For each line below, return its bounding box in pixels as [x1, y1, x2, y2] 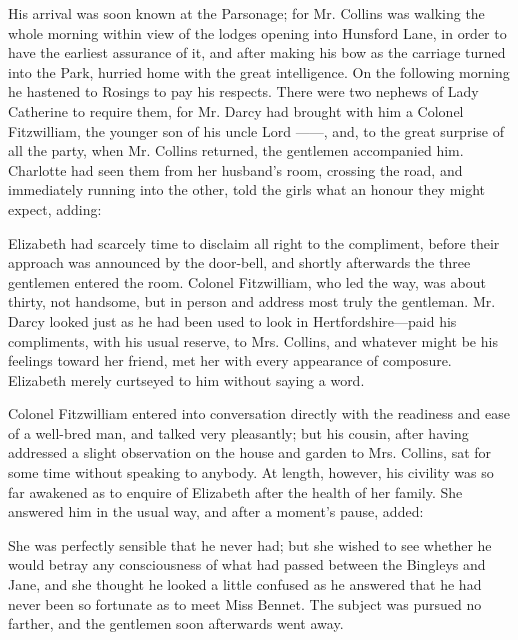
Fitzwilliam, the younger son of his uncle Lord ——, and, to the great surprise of [8, 120, 504, 141]
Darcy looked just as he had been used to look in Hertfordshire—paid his [8, 310, 457, 331]
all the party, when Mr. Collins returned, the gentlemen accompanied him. [8, 140, 464, 161]
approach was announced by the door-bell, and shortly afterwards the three [8, 252, 471, 273]
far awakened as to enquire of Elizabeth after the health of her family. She [8, 481, 463, 502]
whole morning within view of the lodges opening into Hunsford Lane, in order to [8, 22, 507, 43]
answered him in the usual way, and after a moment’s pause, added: [8, 501, 424, 522]
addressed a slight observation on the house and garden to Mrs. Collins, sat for [8, 442, 492, 463]
